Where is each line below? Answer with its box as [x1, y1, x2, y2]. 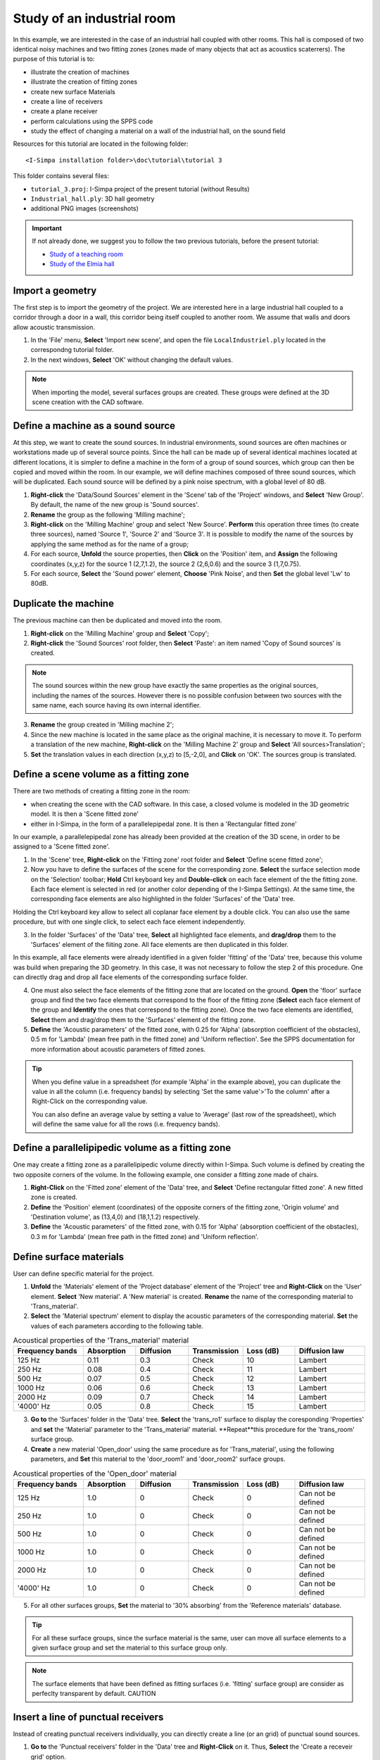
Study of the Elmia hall [49, 259, 115, 268]
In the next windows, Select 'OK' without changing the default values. [30, 356, 234, 364]
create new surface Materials [30, 87, 115, 96]
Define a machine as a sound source [13, 420, 176, 432]
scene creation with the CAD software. [32, 398, 144, 406]
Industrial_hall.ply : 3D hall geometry [30, 194, 155, 203]
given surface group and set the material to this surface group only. [32, 1643, 228, 1652]
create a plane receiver [30, 107, 98, 115]
